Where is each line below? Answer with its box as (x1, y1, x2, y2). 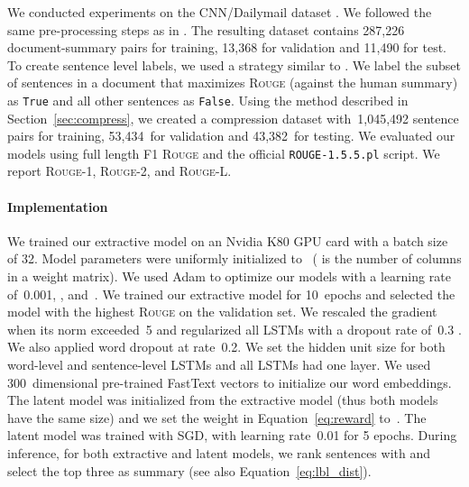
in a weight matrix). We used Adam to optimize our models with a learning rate (7, 267, 451, 286)
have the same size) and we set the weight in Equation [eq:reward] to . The (7, 408, 427, 427)
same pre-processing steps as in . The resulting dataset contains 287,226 (7, 20, 405, 39)
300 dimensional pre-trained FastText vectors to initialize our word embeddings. (7, 372, 452, 391)
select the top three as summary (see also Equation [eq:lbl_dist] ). (7, 461, 372, 480)
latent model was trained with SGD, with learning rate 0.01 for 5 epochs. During (7, 426, 457, 445)
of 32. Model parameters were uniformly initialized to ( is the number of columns (7, 249, 462, 268)
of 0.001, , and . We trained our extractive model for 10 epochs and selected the (7, 284, 455, 303)
